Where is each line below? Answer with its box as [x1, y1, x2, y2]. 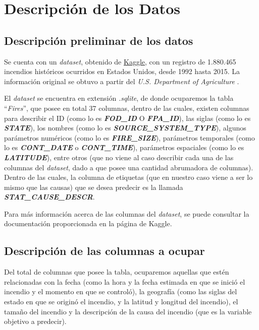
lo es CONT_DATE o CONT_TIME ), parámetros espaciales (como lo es [4, 142, 244, 153]
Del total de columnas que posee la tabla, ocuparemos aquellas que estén [4, 267, 229, 277]
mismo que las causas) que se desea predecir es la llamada [4, 181, 183, 192]
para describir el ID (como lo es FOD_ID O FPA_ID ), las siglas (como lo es [4, 112, 251, 123]
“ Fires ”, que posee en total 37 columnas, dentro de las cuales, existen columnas [4, 102, 249, 113]
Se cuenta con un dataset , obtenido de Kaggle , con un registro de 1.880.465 [4, 56, 236, 67]
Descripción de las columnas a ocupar [4, 243, 205, 258]
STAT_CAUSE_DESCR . [4, 191, 95, 202]
